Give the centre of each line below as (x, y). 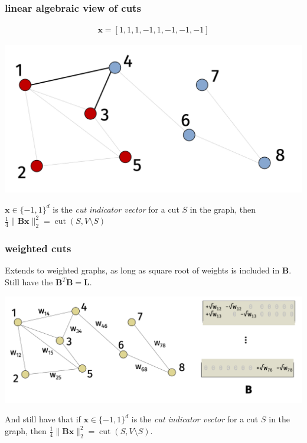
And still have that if (43, 419)
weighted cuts (38, 248)
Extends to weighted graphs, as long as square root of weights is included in (142, 270)
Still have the (29, 282)
